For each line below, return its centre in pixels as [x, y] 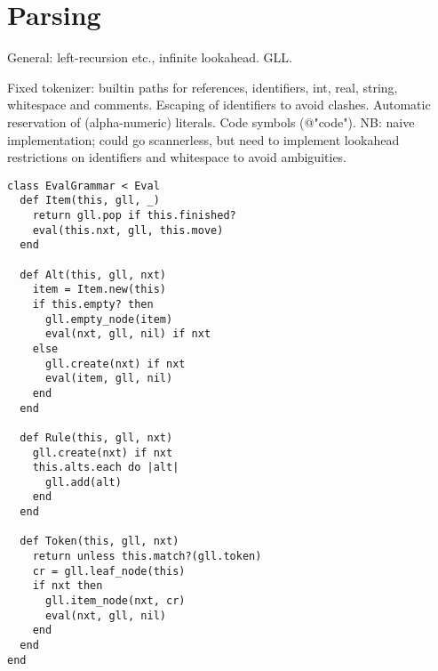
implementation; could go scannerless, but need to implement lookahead [203, 139]
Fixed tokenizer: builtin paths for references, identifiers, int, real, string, [203, 87]
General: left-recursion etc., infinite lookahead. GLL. [150, 57]
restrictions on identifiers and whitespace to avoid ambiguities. [177, 157]
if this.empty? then [93, 304]
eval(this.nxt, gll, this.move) [128, 230]
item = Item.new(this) [99, 290]
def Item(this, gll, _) [90, 201]
